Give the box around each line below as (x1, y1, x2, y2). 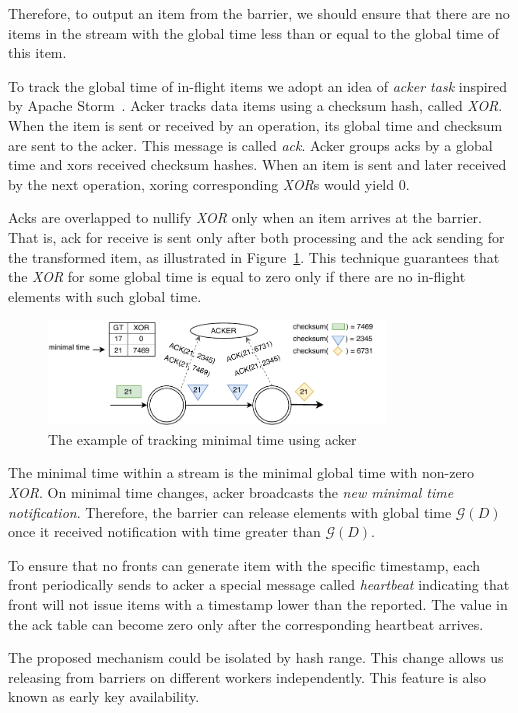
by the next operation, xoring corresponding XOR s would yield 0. (8, 173, 410, 194)
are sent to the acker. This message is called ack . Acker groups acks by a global (8, 134, 493, 155)
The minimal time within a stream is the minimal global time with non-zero (8, 462, 475, 483)
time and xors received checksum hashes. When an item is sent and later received (8, 154, 507, 175)
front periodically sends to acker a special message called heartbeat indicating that (8, 574, 510, 595)
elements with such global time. (8, 285, 202, 306)
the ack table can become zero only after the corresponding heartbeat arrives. (8, 613, 484, 634)
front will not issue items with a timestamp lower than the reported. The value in (8, 594, 508, 615)
